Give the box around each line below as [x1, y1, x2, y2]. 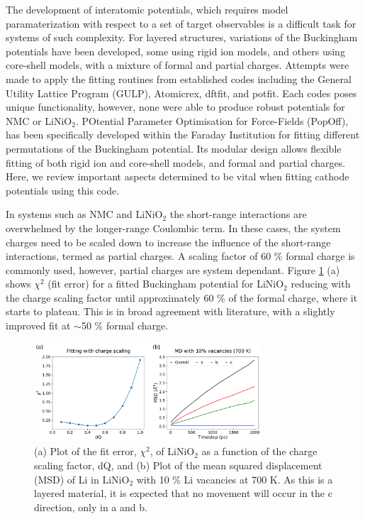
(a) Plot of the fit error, [34, 444, 137, 459]
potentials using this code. [6, 182, 120, 197]
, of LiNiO [150, 444, 195, 459]
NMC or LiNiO [6, 113, 72, 128]
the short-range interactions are [169, 207, 307, 222]
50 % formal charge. [81, 318, 169, 333]
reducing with [291, 276, 351, 291]
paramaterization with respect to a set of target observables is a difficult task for [6, 16, 356, 31]
